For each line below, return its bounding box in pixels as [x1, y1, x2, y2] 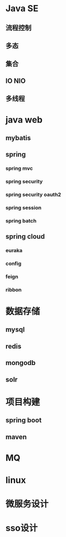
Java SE [5, 3, 39, 14]
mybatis [5, 134, 31, 142]
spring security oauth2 [5, 191, 62, 198]
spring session [5, 204, 42, 211]
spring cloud [5, 232, 45, 241]
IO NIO [5, 77, 26, 85]
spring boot [5, 416, 42, 425]
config [5, 260, 22, 267]
